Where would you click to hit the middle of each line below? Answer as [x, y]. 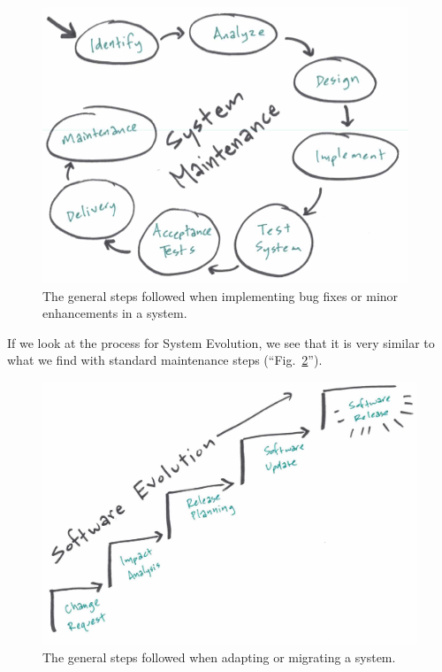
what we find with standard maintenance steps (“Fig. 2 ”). [165, 360]
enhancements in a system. [115, 313]
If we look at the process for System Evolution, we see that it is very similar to [221, 342]
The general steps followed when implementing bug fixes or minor [221, 295]
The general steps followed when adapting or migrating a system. [219, 657]
